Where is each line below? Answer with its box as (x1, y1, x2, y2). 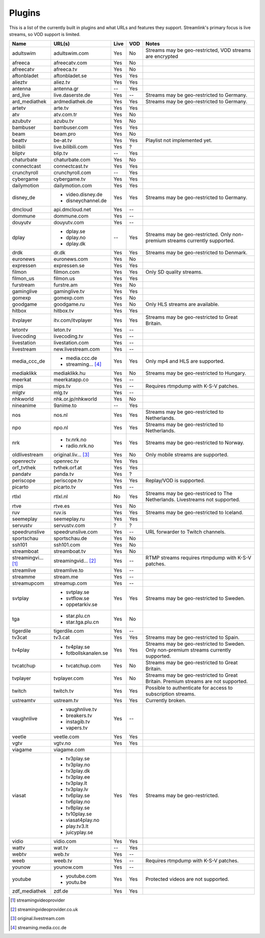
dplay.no (65, 234, 86, 241)
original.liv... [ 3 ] (53, 451, 90, 458)
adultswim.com (53, 50, 89, 57)
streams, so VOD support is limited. (9, 31, 81, 37)
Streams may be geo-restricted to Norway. (145, 439, 244, 446)
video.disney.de (65, 191, 103, 198)
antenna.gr (53, 85, 79, 92)
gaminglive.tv (53, 288, 85, 295)
